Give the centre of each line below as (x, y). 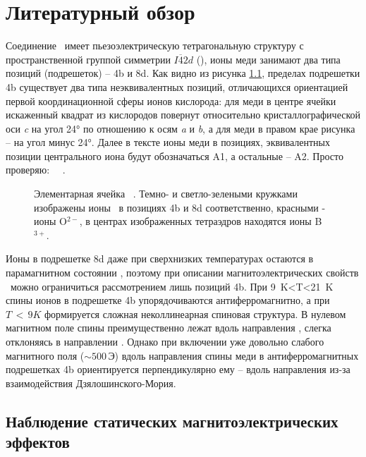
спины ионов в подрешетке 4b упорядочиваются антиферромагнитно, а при (168, 300)
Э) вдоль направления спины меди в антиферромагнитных (233, 355)
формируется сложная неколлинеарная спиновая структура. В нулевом (195, 313)
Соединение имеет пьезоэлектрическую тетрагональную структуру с (155, 45)
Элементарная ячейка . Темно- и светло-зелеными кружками (166, 194)
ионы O (50, 221)
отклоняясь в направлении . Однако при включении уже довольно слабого (165, 341)
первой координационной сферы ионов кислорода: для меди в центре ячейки (171, 100)
